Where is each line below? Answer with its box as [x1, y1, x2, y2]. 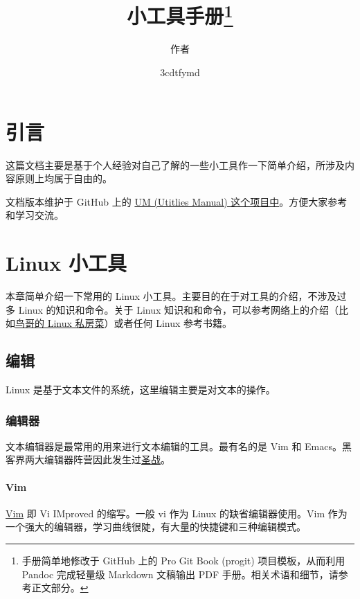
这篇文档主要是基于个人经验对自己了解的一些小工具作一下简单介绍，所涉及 [6, 157, 345, 172]
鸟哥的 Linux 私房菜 [15, 316, 105, 330]
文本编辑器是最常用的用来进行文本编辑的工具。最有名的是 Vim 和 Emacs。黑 [6, 438, 352, 453]
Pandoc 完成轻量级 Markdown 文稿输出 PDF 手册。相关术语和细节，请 [21, 566, 339, 581]
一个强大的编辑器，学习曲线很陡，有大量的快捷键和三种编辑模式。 [6, 519, 306, 534]
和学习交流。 [6, 208, 64, 222]
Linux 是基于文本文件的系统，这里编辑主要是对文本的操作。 [6, 382, 276, 397]
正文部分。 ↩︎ [31, 580, 89, 595]
